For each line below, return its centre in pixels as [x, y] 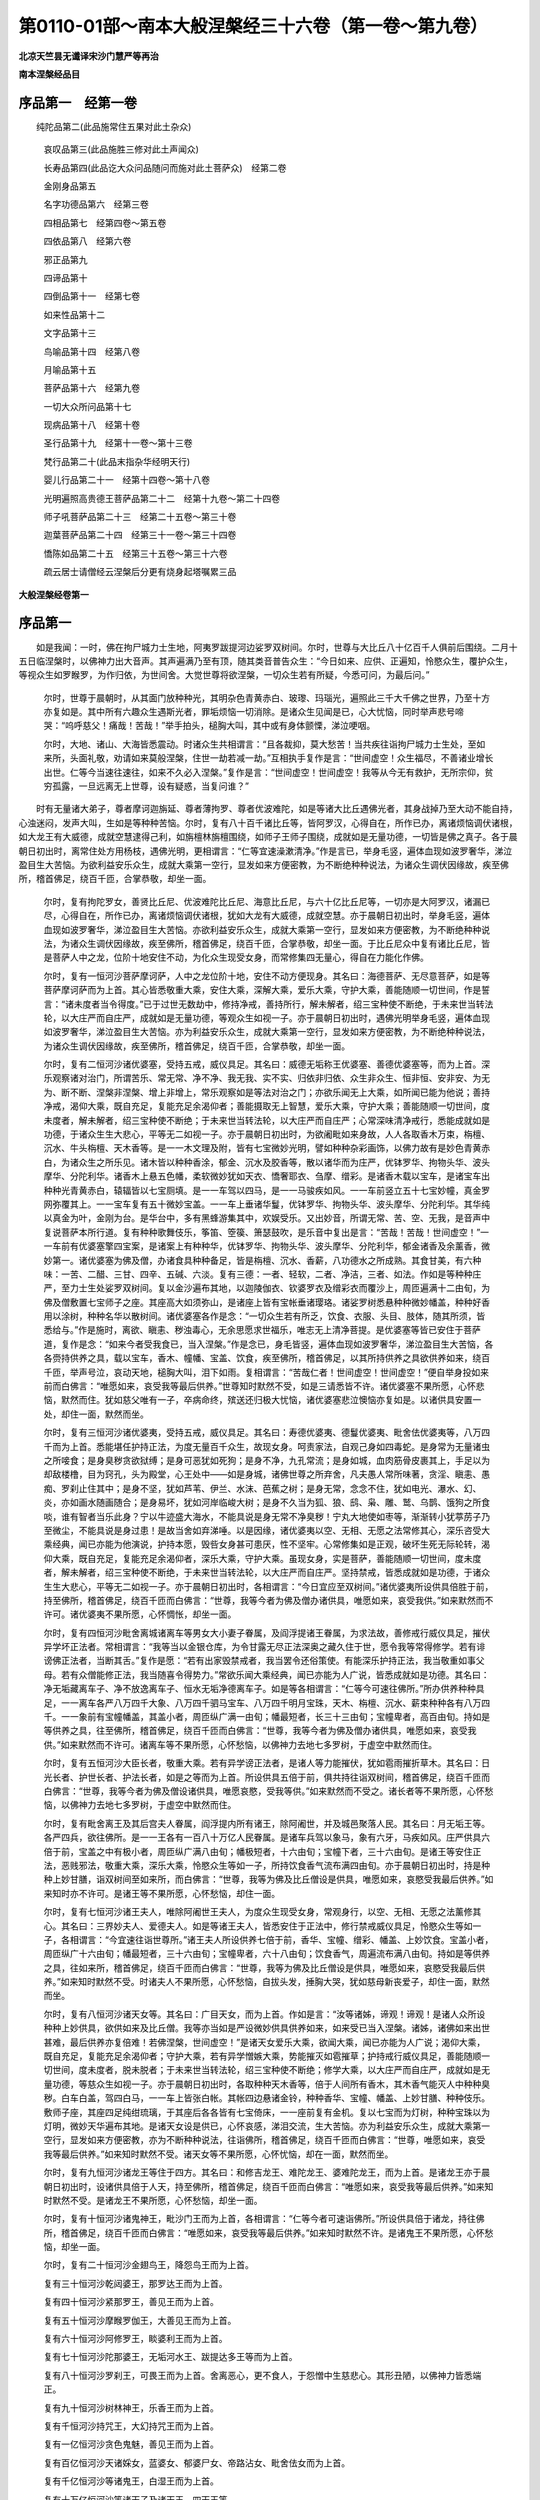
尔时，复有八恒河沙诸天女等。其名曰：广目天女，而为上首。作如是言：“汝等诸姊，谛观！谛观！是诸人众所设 [264, 2014]
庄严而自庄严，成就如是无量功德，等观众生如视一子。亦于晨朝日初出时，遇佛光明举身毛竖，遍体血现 [284, 1017]
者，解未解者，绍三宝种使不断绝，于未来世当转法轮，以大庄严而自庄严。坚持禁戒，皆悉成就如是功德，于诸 [262, 1572]
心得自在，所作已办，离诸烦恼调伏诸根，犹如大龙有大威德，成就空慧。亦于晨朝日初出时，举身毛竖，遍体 [275, 916]
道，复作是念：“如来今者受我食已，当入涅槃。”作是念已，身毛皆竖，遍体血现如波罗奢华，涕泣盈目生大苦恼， [264, 1344]
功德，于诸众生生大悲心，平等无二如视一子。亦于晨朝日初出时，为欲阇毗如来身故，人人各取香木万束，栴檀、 [266, 1134]
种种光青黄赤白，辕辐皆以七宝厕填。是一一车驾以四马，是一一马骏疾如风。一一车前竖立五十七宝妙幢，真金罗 [266, 1190]
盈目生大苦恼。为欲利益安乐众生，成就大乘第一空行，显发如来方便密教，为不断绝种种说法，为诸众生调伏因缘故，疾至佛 [263, 864]
